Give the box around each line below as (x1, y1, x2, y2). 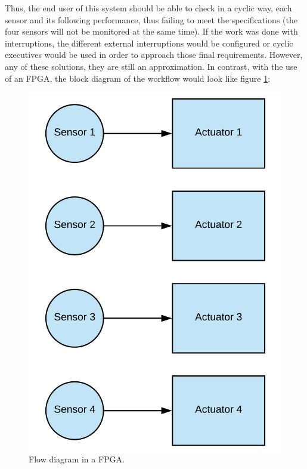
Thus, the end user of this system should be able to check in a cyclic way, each (5, 2, 292, 14)
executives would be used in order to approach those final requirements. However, (5, 48, 303, 61)
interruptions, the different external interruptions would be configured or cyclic (5, 36, 293, 49)
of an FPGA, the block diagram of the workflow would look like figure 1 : (5, 72, 271, 84)
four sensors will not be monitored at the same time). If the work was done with (5, 25, 298, 38)
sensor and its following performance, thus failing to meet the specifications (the (5, 13, 297, 26)
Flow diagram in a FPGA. (29, 453, 125, 465)
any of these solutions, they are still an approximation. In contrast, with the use (5, 60, 297, 72)
